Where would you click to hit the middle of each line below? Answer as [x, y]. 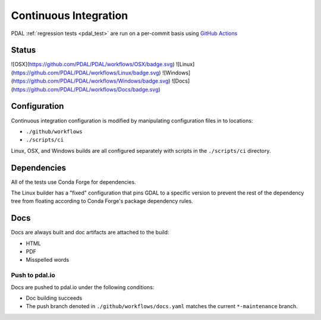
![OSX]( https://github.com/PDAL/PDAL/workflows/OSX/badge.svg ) [93, 64]
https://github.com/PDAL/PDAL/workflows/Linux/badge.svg [86, 73]
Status [23, 50]
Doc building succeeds [54, 298]
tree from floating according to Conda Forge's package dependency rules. [102, 201]
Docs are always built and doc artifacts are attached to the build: [90, 233]
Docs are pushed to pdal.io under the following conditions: [83, 287]
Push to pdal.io [33, 275]
